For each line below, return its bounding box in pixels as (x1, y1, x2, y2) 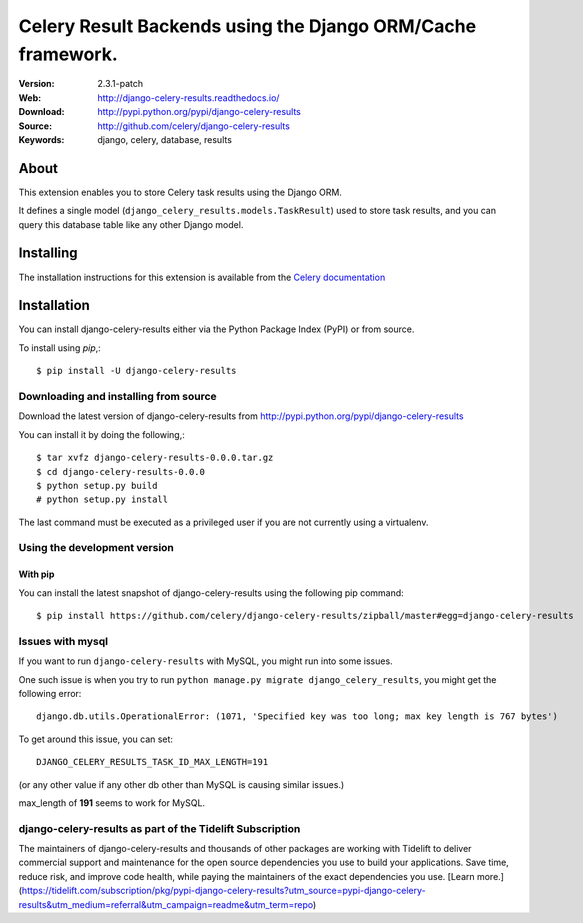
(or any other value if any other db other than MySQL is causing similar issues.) (18, 778, 345, 790)
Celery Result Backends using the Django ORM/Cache (18, 15, 477, 37)
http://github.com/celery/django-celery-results (97, 120, 290, 132)
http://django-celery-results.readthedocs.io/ (97, 91, 280, 104)
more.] (476, 870, 505, 882)
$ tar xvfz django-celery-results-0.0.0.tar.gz (36, 452, 274, 464)
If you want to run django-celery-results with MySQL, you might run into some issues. (18, 655, 394, 667)
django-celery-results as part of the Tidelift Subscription (18, 821, 301, 835)
